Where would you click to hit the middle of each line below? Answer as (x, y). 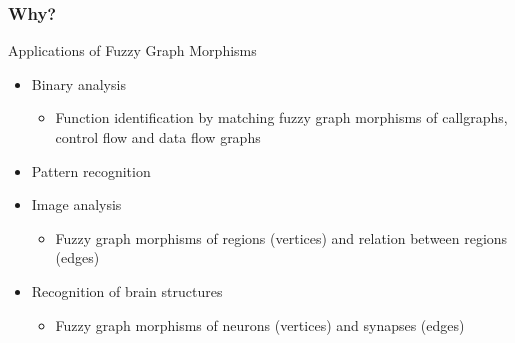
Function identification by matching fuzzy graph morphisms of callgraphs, (281, 117)
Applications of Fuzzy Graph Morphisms (132, 50)
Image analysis (76, 204)
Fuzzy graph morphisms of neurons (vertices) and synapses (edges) (260, 324)
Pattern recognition (91, 170)
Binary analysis (78, 83)
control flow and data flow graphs (158, 137)
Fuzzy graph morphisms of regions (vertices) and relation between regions (281, 237)
